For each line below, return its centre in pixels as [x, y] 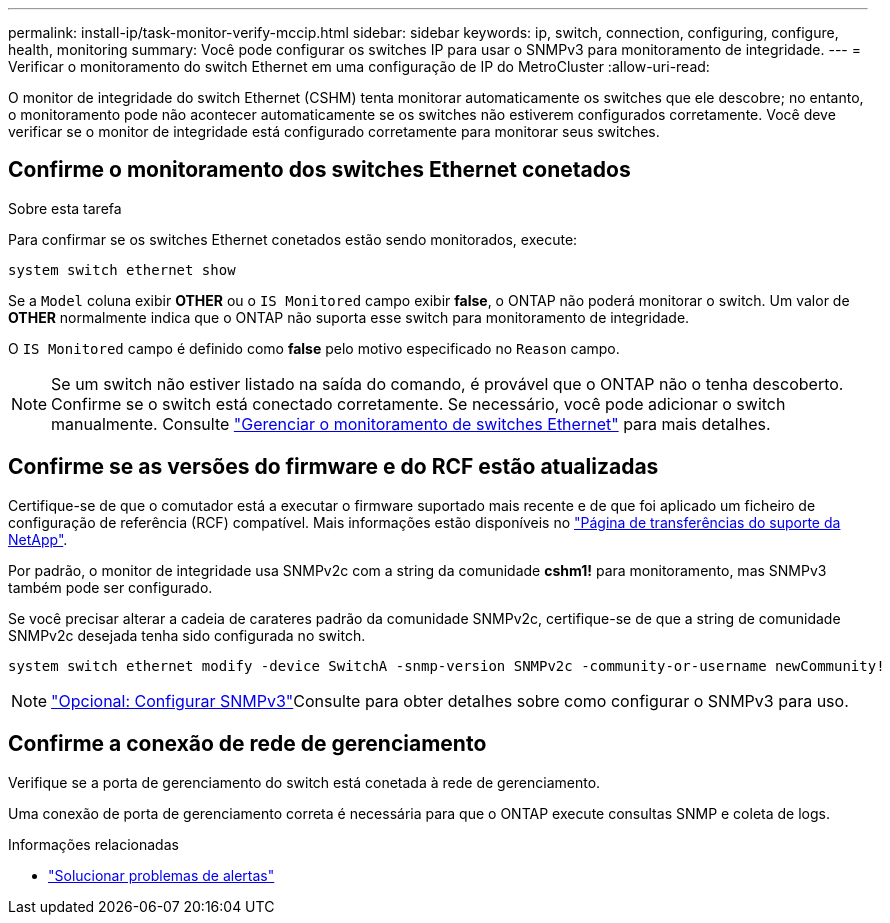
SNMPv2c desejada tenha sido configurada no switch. [187, 635]
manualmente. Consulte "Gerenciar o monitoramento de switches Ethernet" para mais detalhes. [411, 423]
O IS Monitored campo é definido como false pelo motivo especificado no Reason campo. [314, 348]
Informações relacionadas [93, 844]
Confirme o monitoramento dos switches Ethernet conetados [319, 170]
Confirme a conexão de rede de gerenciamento [247, 744]
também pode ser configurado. [110, 587]
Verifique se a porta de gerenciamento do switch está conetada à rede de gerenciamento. [304, 782]
